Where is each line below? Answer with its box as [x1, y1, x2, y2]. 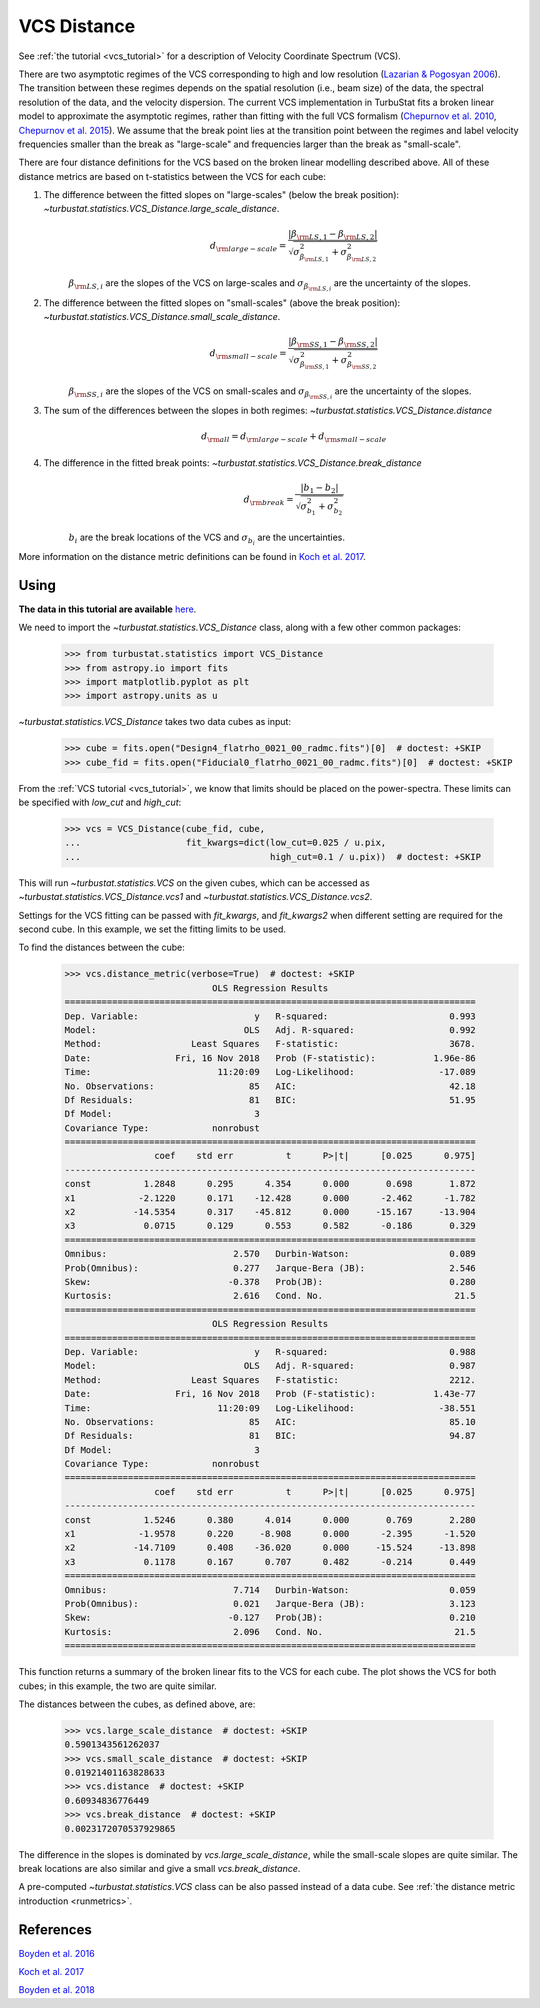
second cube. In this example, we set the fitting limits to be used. [18, 923, 287, 935]
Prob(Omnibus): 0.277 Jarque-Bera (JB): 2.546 [64, 1262, 477, 1274]
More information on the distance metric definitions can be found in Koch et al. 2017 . [18, 550, 367, 562]
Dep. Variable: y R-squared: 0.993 [64, 1010, 477, 1022]
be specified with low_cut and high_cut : [18, 796, 182, 809]
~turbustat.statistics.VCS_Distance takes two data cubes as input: [18, 716, 292, 728]
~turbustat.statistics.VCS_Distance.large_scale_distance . [43, 203, 280, 215]
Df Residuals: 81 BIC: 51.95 [64, 1094, 477, 1105]
